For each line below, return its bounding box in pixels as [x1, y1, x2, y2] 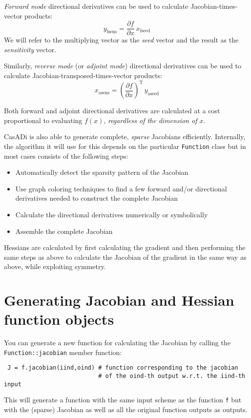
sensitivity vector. [4, 44, 57, 54]
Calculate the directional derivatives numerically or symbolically [15, 209, 208, 219]
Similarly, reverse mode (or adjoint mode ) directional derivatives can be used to [4, 61, 241, 71]
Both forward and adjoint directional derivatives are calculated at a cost [4, 105, 220, 116]
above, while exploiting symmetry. [4, 261, 106, 272]
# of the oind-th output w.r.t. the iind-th [98, 373, 245, 380]
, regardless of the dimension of [104, 115, 197, 125]
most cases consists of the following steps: [4, 150, 128, 161]
